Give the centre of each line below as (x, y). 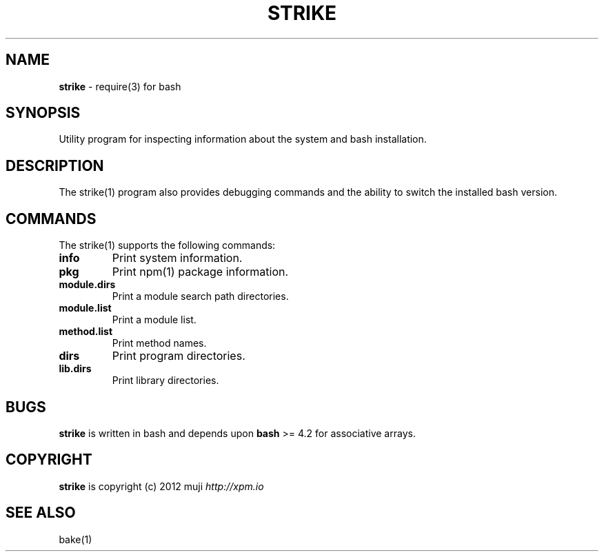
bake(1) (75, 539)
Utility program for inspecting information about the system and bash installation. (243, 139)
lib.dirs (75, 369)
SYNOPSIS (43, 113)
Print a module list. (154, 320)
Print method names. (159, 343)
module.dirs (87, 285)
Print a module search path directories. (200, 296)
